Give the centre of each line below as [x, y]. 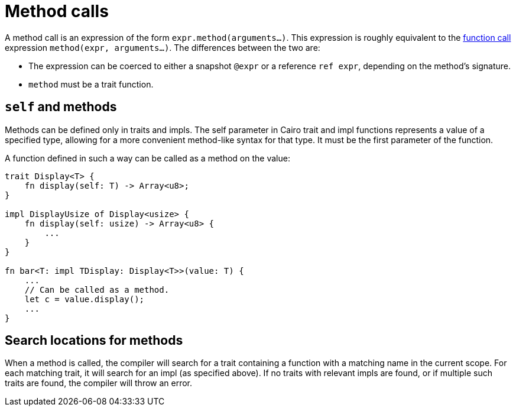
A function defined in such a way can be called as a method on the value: [147, 158]
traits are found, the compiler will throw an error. [99, 383]
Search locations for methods [94, 341]
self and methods [61, 107]
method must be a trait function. [91, 84]
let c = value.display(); [85, 299]
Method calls [57, 11]
